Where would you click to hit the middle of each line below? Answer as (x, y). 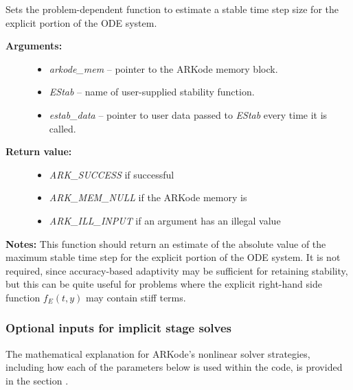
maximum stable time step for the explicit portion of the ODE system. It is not (173, 257)
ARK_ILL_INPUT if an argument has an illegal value (165, 220)
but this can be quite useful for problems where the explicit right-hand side (164, 284)
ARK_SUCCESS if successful (112, 174)
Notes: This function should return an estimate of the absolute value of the (166, 243)
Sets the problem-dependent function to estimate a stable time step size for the (172, 9)
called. (62, 128)
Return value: (39, 151)
